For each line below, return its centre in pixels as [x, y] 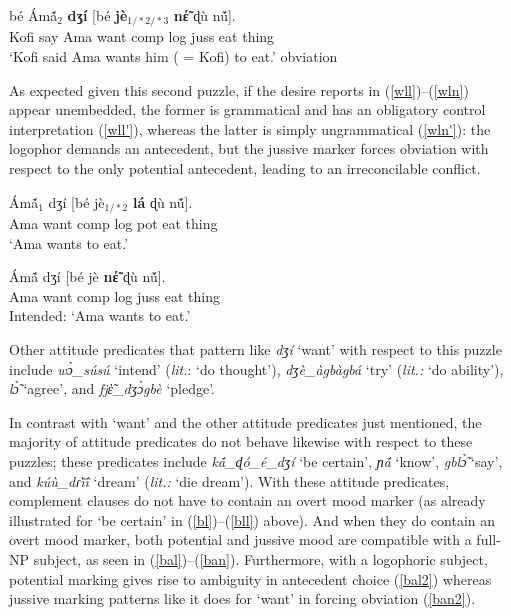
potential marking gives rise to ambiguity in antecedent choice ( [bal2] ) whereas [250, 578]
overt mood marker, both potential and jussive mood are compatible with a [240, 539]
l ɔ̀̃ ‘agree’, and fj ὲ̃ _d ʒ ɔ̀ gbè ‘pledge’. [112, 388]
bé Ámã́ [33, 15]
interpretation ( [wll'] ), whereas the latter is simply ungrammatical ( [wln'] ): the [250, 128]
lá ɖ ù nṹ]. [162, 201]
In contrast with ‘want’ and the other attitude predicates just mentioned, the [245, 421]
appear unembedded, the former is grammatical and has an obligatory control [247, 109]
